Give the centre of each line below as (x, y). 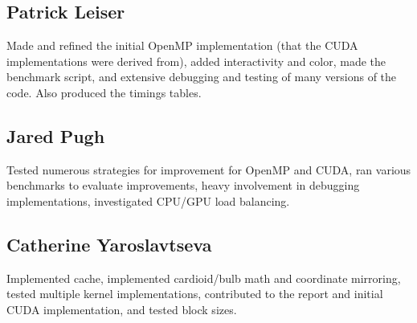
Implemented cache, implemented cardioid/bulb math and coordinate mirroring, (204, 278)
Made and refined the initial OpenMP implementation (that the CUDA (182, 45)
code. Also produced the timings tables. (104, 92)
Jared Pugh (56, 135)
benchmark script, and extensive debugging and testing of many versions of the (202, 77)
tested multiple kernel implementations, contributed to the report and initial (195, 294)
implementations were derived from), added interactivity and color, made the (196, 61)
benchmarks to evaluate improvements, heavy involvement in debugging (183, 185)
